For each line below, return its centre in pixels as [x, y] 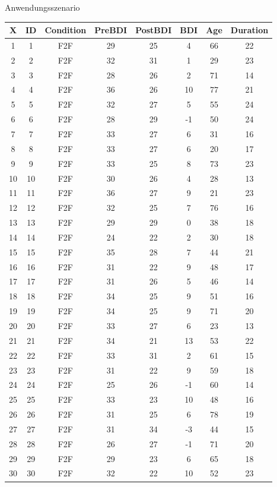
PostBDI [154, 30]
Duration [249, 30]
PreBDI [111, 30]
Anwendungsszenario [42, 7]
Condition [66, 30]
